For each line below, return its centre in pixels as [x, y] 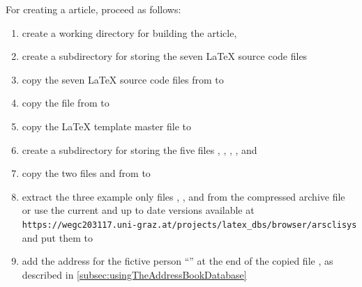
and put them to [57, 237]
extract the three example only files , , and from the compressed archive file [183, 196]
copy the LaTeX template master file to [106, 126]
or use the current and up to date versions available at [138, 210]
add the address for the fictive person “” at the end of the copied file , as [178, 261]
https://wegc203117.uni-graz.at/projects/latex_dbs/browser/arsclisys [189, 225]
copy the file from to [66, 103]
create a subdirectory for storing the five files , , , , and [139, 149]
